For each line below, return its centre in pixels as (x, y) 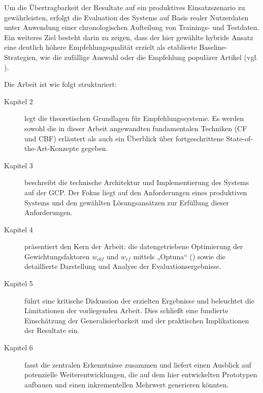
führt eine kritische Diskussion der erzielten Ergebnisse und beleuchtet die (139, 300)
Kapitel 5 (19, 283)
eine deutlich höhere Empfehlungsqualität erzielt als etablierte (101, 47)
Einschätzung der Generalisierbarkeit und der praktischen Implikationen (137, 320)
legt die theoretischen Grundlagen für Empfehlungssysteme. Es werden (134, 118)
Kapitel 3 (19, 165)
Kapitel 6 (19, 347)
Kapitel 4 (19, 229)
